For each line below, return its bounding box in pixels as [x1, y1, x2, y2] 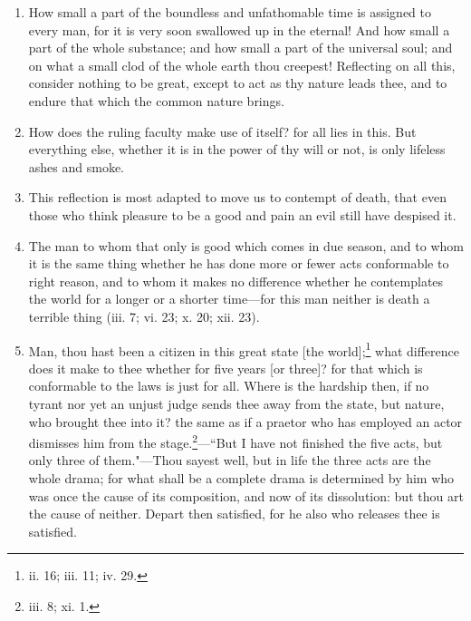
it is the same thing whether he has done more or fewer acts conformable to [28, 254, 449, 273]
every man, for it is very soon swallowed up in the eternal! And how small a [28, 20, 450, 39]
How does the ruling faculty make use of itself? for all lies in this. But [28, 121, 417, 141]
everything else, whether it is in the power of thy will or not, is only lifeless [28, 140, 446, 159]
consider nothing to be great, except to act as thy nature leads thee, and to [28, 73, 447, 92]
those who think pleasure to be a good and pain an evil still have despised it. [28, 205, 457, 224]
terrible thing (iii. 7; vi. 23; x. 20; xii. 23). [28, 306, 260, 325]
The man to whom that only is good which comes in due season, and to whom [28, 236, 464, 255]
